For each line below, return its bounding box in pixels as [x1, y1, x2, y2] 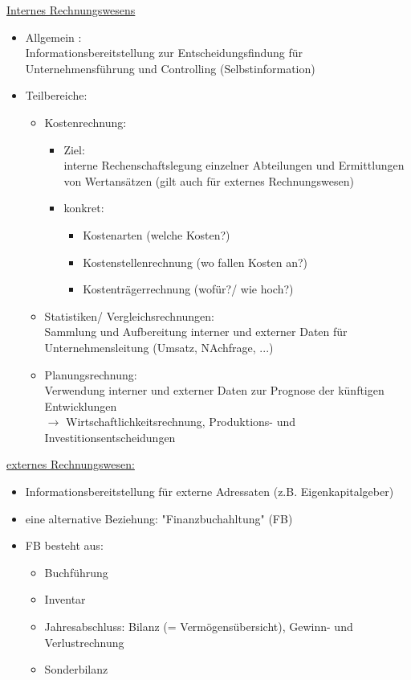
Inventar [44, 591, 86, 608]
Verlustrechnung [44, 633, 124, 650]
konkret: [63, 199, 104, 216]
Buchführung [44, 563, 108, 580]
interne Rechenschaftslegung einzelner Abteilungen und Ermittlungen [63, 157, 405, 174]
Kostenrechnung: [44, 113, 127, 130]
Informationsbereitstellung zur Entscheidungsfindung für [25, 44, 303, 61]
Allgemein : [25, 28, 82, 45]
